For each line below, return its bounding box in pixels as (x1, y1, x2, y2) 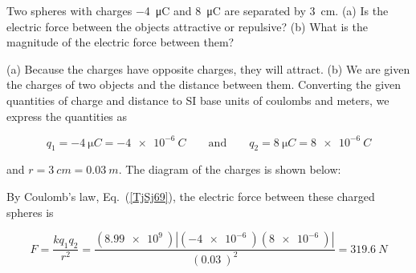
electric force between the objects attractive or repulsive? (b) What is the (6, 18, 368, 34)
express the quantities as (6, 107, 128, 124)
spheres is (6, 203, 54, 220)
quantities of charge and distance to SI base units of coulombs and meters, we (6, 91, 389, 108)
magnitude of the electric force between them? (6, 34, 235, 50)
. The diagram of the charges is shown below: (118, 161, 341, 178)
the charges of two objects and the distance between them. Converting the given (6, 76, 402, 93)
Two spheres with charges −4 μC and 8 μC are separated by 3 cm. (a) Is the (6, 2, 389, 18)
